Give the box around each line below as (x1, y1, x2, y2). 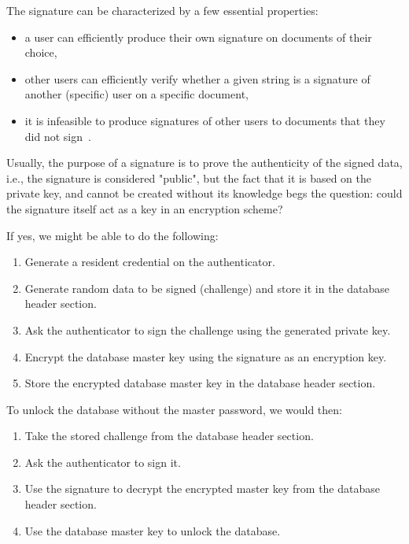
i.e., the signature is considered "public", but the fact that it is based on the (6, 169, 372, 186)
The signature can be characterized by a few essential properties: (6, 2, 319, 18)
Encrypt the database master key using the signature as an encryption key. (24, 348, 387, 365)
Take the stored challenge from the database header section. (24, 427, 314, 444)
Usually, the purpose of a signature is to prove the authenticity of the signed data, (6, 154, 403, 171)
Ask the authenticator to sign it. (24, 453, 181, 470)
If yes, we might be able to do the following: (6, 227, 219, 243)
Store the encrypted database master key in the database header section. (24, 375, 376, 391)
